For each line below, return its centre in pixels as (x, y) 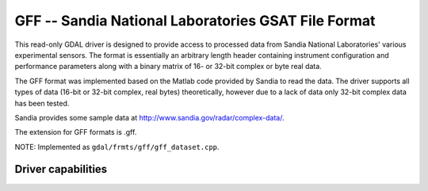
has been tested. (42, 103)
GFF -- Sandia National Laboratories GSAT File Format (195, 21)
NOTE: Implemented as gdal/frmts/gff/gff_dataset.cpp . (117, 147)
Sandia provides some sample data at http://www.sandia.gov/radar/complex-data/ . (149, 117)
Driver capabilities (61, 169)
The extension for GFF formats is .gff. (76, 132)
